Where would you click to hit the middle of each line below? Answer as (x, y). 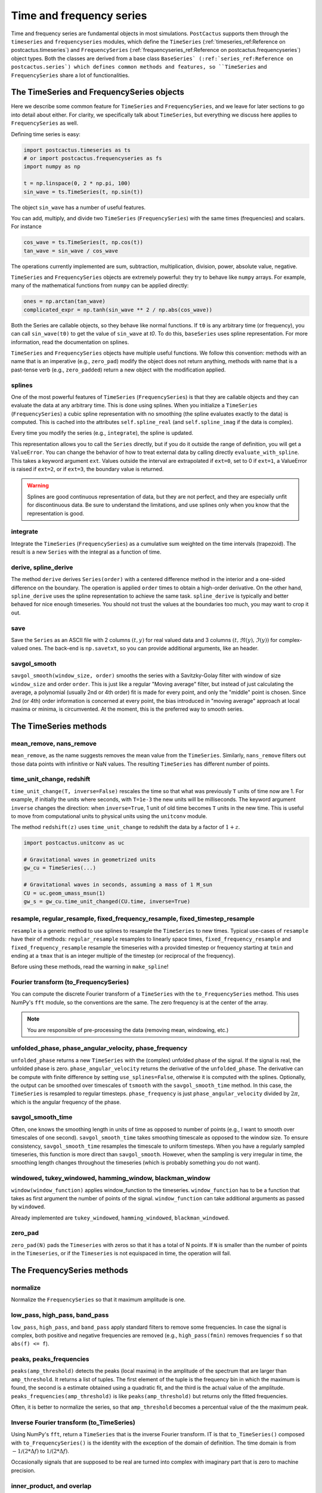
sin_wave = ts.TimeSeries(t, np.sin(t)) (83, 192)
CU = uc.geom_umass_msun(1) (64, 893)
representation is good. (56, 513)
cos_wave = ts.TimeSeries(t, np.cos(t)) (83, 242)
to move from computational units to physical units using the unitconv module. (109, 816)
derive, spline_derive (42, 567)
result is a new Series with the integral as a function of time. (86, 552)
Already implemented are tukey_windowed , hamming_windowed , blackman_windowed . (120, 1218)
